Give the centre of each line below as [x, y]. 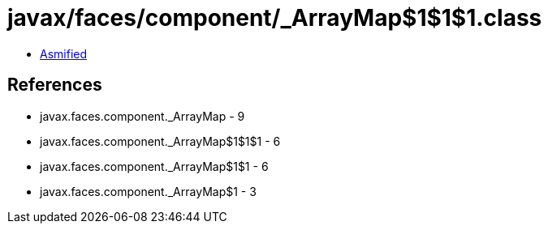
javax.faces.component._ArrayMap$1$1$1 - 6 [160, 141]
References [55, 85]
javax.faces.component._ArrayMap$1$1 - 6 [154, 166]
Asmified [64, 53]
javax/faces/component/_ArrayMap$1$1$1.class [275, 18]
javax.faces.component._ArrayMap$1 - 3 [148, 191]
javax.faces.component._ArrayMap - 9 [142, 116]
